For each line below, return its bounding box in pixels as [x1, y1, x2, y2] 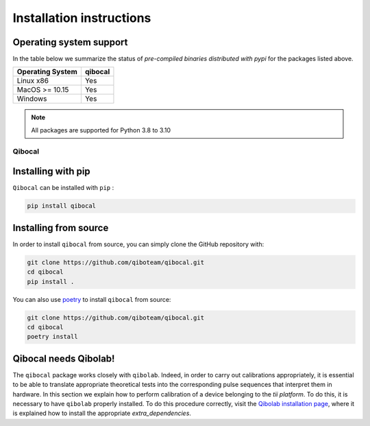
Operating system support [12, 36, 128, 48]
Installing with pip [12, 165, 90, 178]
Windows [16, 94, 47, 104]
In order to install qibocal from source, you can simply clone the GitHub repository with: [12, 240, 264, 248]
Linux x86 [16, 76, 49, 86]
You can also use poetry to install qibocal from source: [12, 295, 171, 303]
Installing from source [12, 222, 109, 233]
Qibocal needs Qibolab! [12, 353, 115, 364]
